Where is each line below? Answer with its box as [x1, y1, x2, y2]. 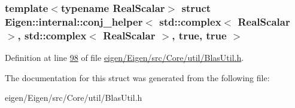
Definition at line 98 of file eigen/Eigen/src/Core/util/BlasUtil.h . [5, 51, 244, 64]
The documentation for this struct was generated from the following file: [5, 71, 270, 84]
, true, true [172, 27, 227, 42]
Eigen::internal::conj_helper [5, 14, 143, 29]
